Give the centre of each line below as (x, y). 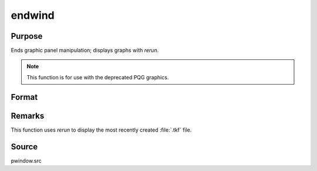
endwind (33, 15)
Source (24, 147)
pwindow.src (26, 160)
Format (24, 97)
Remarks (28, 115)
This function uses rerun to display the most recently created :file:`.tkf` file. (101, 130)
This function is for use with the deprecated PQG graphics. (98, 77)
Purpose (27, 36)
